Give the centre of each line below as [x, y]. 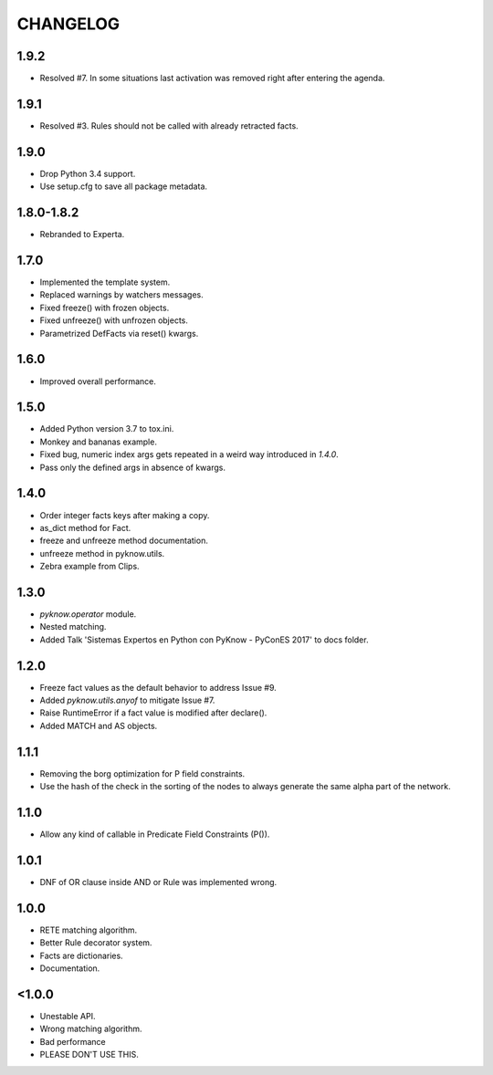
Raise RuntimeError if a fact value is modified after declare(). [153, 713]
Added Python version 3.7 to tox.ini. [107, 429]
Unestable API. [68, 1016]
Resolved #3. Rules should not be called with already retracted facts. [169, 125]
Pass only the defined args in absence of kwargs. [132, 467]
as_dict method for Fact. [85, 527]
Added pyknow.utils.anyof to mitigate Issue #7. [127, 700]
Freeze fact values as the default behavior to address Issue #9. [158, 687]
